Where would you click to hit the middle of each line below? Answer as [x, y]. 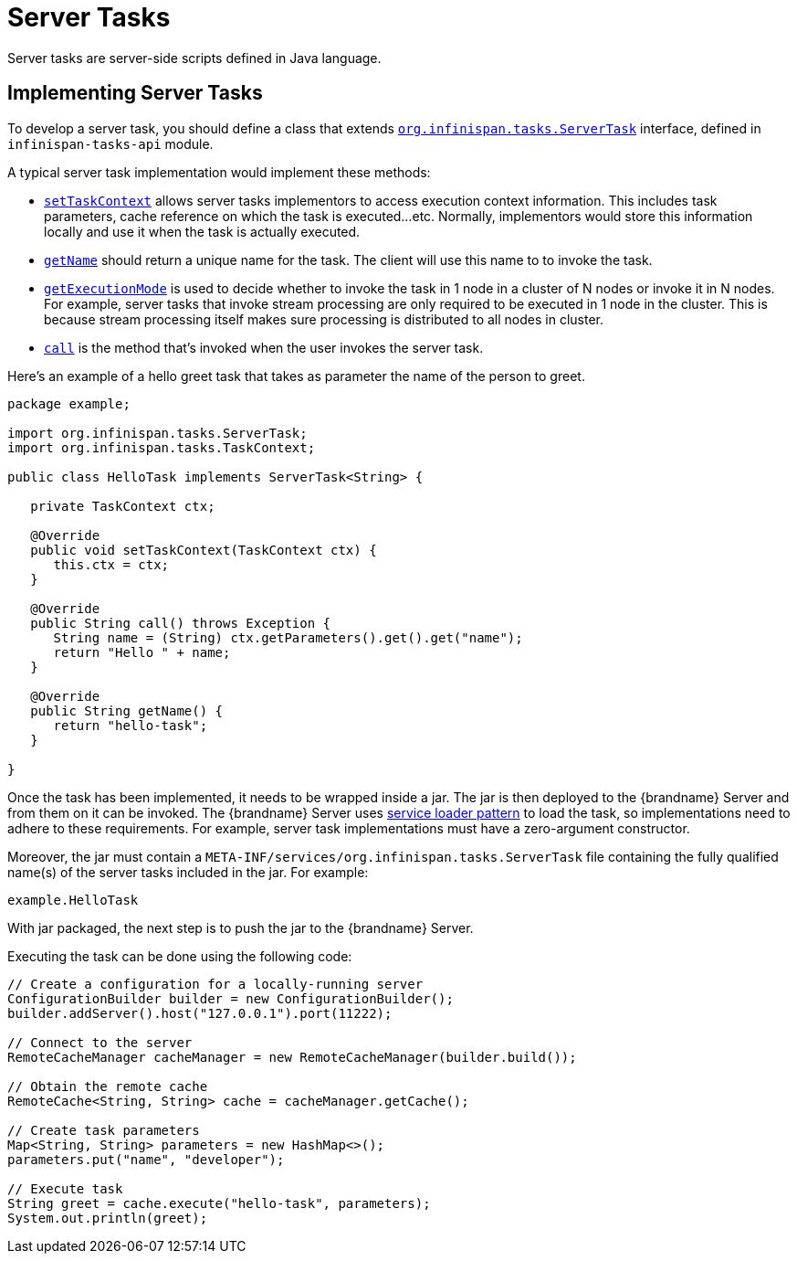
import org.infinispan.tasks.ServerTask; [157, 433]
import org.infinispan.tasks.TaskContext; [162, 447]
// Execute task [65, 1188]
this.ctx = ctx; [111, 564]
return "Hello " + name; [142, 652]
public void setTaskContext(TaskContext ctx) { [204, 550]
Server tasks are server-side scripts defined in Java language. [194, 58]
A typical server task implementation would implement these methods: [219, 172]
